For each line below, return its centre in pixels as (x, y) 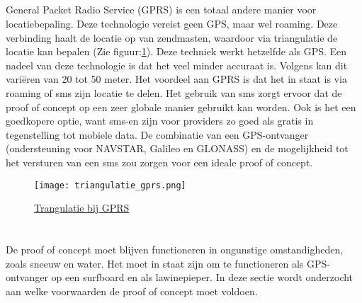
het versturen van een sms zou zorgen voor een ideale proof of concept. (159, 162)
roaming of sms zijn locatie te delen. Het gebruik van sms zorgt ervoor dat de (174, 92)
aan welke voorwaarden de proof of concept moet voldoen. (132, 291)
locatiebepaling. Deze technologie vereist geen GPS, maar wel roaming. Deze (172, 23)
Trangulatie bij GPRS (82, 208)
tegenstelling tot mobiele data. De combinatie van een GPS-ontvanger (157, 134)
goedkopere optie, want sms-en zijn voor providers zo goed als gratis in (160, 121)
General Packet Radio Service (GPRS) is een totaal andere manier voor (161, 10)
